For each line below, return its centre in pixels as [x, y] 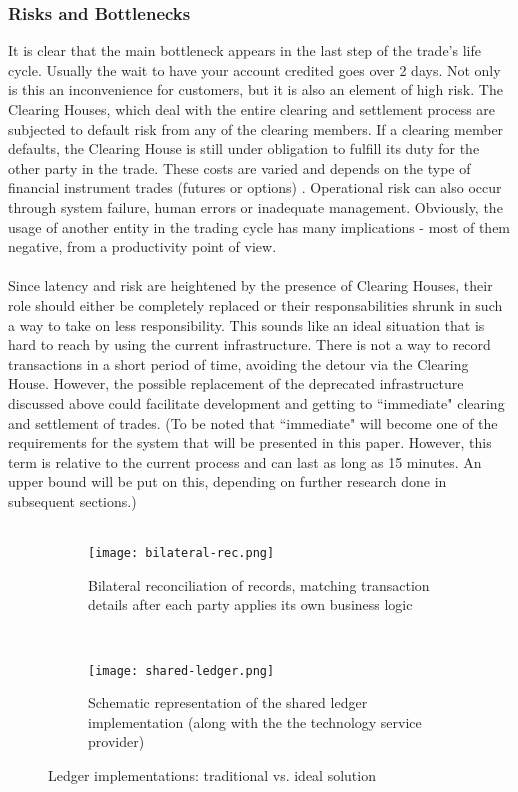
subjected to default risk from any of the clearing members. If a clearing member [256, 128]
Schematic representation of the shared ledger [228, 702]
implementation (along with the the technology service [255, 721]
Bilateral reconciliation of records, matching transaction [259, 584]
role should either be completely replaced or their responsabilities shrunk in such [255, 304]
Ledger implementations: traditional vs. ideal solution [212, 774]
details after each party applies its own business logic [250, 604]
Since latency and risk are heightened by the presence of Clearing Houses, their [250, 285]
